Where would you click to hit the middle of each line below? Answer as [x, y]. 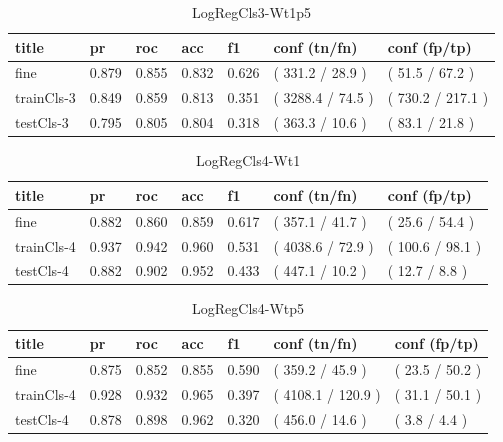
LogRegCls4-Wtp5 [248, 308]
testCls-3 [42, 122]
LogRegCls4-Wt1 [248, 160]
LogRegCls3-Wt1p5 [252, 12]
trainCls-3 [45, 97]
